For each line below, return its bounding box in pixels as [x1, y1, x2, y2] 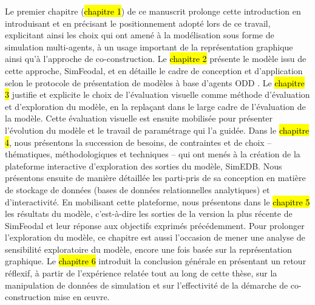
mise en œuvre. [53, 290, 110, 303]
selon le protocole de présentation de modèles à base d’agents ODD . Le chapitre [5, 76, 305, 89]
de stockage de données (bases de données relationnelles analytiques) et [5, 183, 270, 196]
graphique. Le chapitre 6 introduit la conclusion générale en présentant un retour [5, 255, 307, 267]
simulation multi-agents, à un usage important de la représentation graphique [5, 40, 293, 53]
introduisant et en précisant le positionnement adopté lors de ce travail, [5, 16, 271, 29]
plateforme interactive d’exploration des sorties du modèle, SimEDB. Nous [5, 159, 282, 172]
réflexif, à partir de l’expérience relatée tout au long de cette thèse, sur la [5, 267, 277, 279]
